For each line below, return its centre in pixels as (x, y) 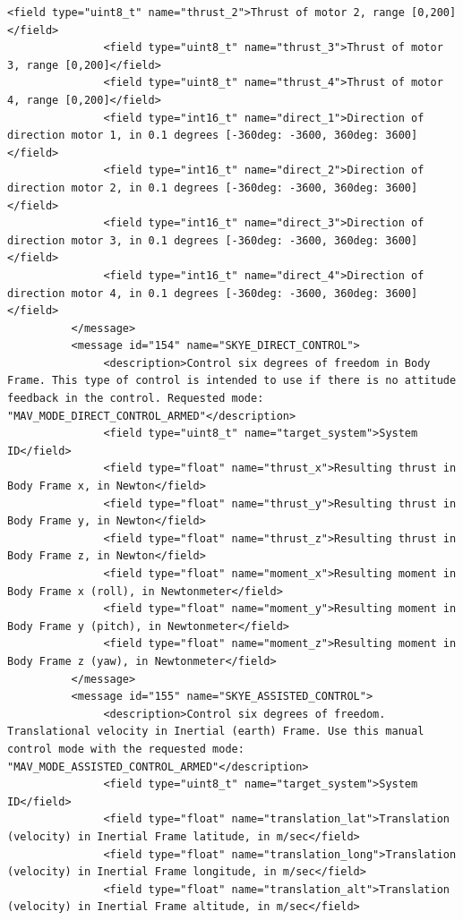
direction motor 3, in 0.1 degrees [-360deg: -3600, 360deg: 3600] (213, 240)
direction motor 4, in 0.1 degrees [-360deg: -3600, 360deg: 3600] (213, 293)
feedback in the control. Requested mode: (136, 399)
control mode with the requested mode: (126, 749)
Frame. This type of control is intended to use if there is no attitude (232, 381)
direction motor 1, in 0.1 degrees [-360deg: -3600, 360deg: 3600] (213, 136)
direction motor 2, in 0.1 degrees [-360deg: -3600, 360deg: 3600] (213, 187)
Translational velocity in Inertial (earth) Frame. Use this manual (216, 732)
